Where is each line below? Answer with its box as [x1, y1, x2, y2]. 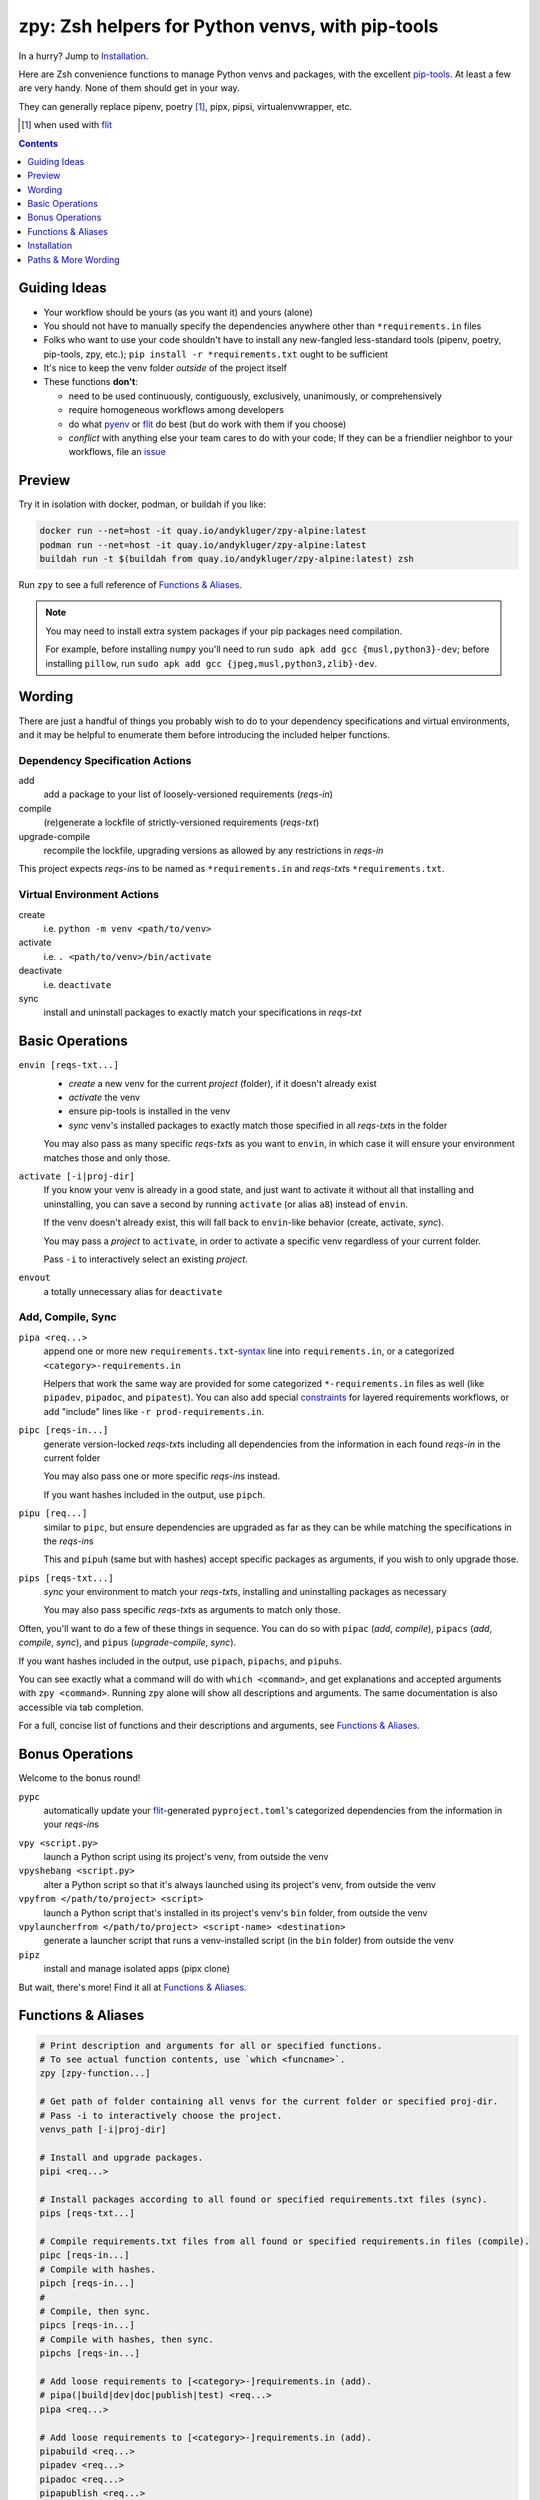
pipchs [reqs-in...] [39, 2348, 140, 2359]
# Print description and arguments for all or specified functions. [39, 2040, 383, 2051]
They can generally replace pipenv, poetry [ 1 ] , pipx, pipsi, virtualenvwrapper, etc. [18, 100, 353, 112]
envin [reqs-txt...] [18, 1060, 120, 1071]
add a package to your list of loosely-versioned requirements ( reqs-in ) [43, 788, 334, 800]
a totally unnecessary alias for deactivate [43, 1285, 223, 1297]
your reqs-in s [43, 1818, 100, 1830]
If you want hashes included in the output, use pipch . [43, 1488, 266, 1500]
